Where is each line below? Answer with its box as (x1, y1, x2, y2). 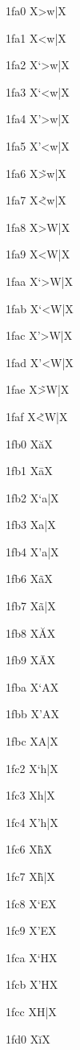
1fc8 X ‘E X (6, 895, 57, 912)
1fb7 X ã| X (6, 597, 56, 614)
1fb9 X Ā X (6, 651, 56, 668)
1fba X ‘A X (6, 678, 59, 695)
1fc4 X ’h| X (6, 813, 58, 830)
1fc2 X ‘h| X (6, 759, 58, 776)
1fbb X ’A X (6, 705, 59, 722)
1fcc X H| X (6, 1002, 57, 1019)
